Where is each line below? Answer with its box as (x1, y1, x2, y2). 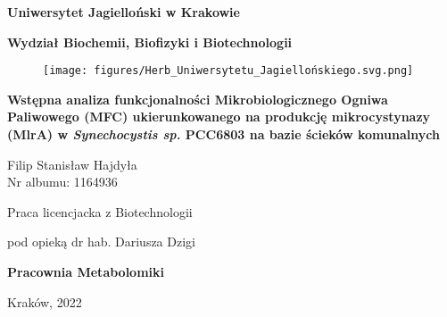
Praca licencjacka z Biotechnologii (7, 202, 193, 221)
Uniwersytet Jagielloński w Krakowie (7, 3, 240, 21)
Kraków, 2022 (7, 292, 82, 311)
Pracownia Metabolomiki (7, 263, 165, 280)
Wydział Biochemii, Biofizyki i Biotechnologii (7, 32, 293, 51)
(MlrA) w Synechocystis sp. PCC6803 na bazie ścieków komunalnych (7, 125, 440, 144)
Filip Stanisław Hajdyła (7, 154, 137, 173)
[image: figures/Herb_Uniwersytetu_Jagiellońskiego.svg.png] (43, 64, 414, 78)
